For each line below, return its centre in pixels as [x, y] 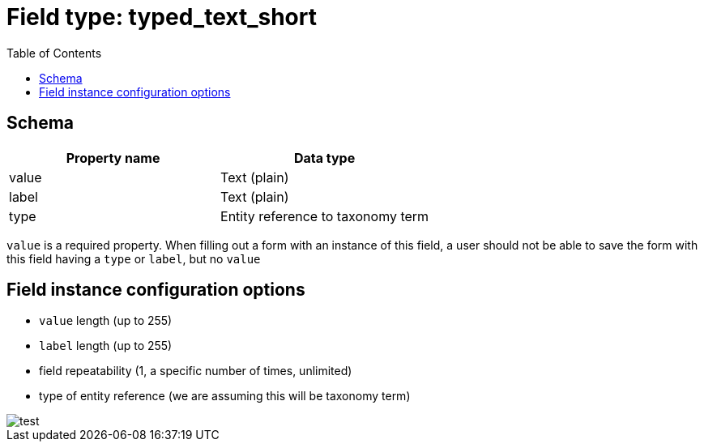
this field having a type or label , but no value [134, 258]
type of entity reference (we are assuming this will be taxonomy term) [225, 396]
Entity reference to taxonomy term [325, 216]
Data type [324, 158]
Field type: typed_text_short [162, 17]
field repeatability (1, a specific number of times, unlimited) [196, 371]
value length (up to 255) [106, 321]
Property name [113, 158]
